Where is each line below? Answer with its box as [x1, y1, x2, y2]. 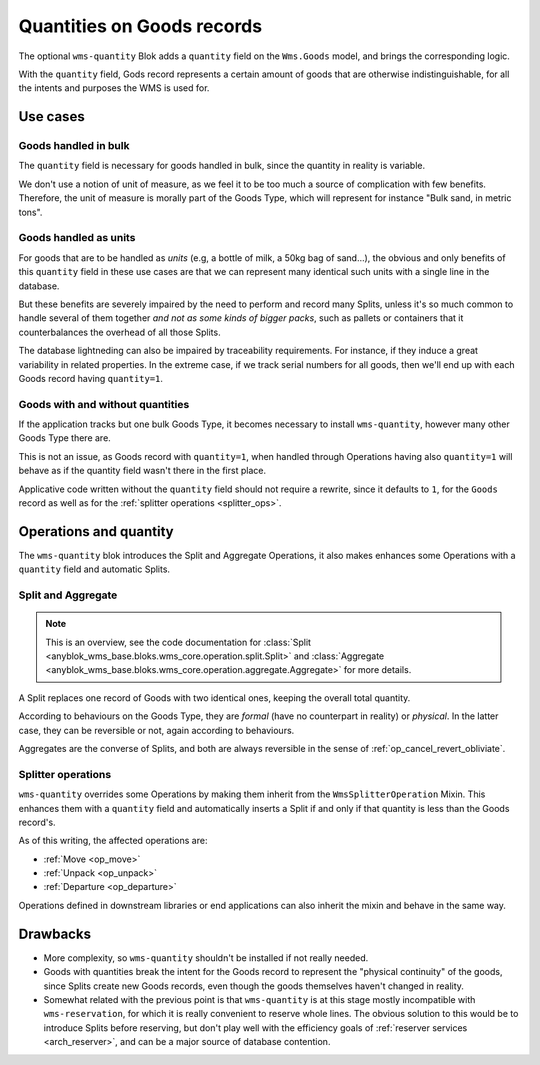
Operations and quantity [18, 523, 174, 540]
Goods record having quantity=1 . [18, 372, 164, 384]
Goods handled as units [18, 231, 136, 245]
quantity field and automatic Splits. [18, 563, 170, 575]
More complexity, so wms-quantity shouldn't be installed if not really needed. [43, 951, 369, 964]
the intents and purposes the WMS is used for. [18, 82, 210, 94]
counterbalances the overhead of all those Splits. [18, 326, 221, 338]
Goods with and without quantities [18, 397, 190, 411]
